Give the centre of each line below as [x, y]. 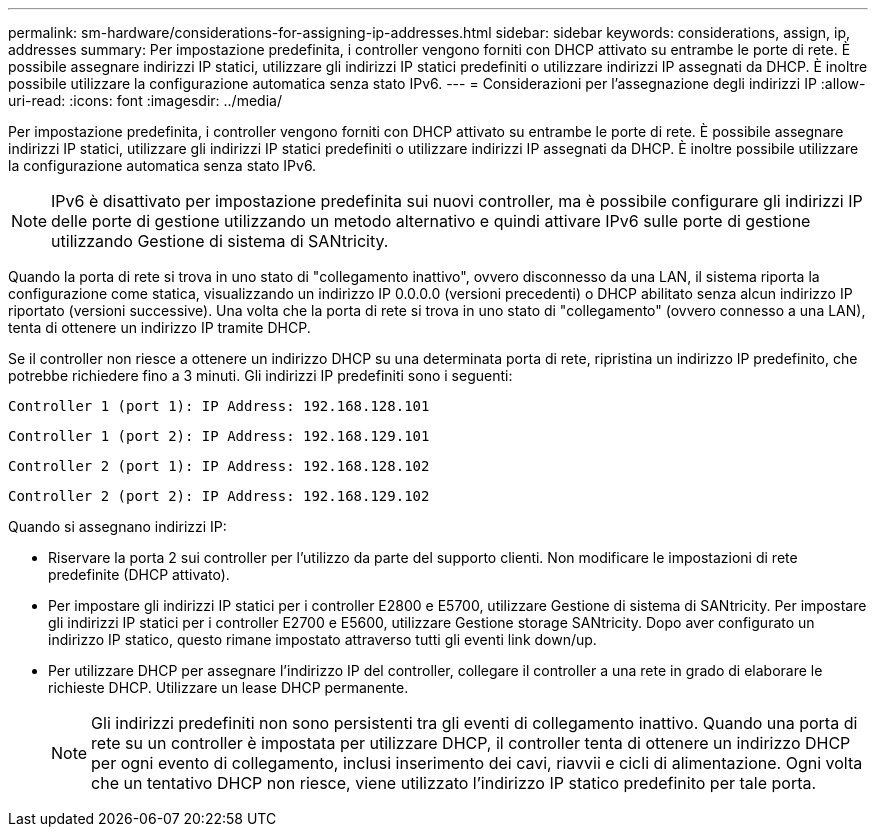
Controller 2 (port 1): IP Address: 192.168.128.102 [219, 466]
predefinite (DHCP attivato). [139, 574]
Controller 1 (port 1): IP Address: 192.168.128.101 [219, 406]
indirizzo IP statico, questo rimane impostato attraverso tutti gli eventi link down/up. [322, 639]
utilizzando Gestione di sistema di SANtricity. [220, 241]
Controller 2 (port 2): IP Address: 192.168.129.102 [219, 496]
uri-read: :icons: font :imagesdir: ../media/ [145, 100]
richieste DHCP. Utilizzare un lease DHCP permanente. [228, 687]
